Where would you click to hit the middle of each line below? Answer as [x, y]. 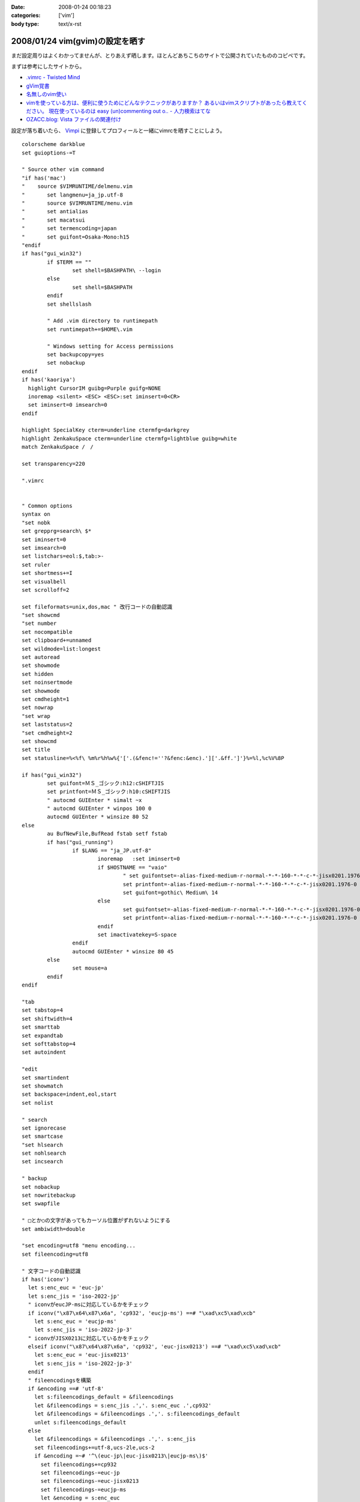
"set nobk [36, 522]
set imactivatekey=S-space [137, 935]
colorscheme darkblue [53, 144]
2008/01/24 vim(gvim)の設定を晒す [78, 41]
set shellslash [69, 304]
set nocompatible [47, 632]
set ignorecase [44, 1128]
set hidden [38, 674]
